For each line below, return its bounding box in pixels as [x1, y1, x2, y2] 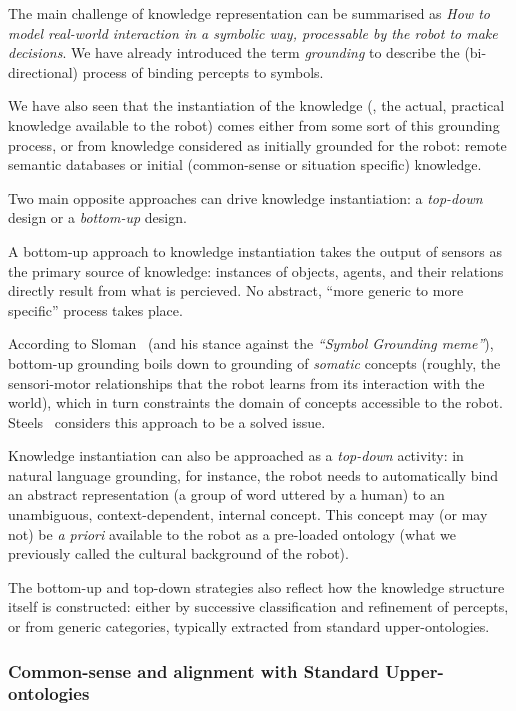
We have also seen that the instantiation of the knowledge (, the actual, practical [8, 95, 505, 116]
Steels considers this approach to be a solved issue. [8, 411, 326, 432]
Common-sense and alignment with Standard [8, 658, 379, 683]
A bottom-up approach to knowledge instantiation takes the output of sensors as [8, 240, 503, 261]
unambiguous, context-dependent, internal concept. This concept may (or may [8, 504, 488, 525]
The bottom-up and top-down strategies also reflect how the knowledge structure [8, 576, 505, 597]
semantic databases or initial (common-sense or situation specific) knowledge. [8, 154, 482, 175]
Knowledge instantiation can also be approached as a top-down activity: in [8, 445, 464, 466]
